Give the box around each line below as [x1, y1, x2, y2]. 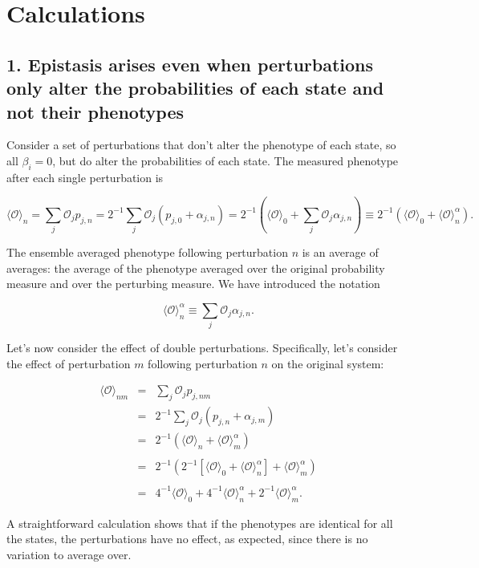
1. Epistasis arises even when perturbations [6, 51, 374, 76]
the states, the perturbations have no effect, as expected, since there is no [6, 530, 368, 547]
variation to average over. [6, 546, 132, 562]
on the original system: [271, 355, 384, 371]
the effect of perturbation [6, 355, 131, 371]
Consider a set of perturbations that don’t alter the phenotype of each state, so [6, 136, 396, 153]
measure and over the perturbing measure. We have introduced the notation [6, 275, 380, 292]
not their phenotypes [6, 99, 185, 124]
